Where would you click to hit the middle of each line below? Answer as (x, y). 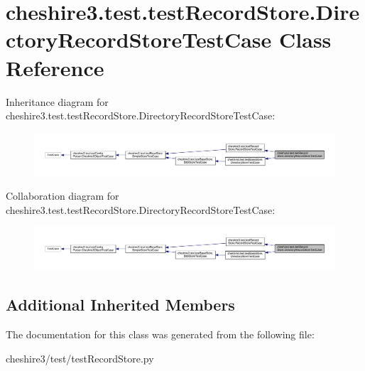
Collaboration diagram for (62, 196)
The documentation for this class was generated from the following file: (160, 334)
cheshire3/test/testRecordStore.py (80, 358)
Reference (55, 67)
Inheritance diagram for (57, 101)
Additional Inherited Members (120, 305)
